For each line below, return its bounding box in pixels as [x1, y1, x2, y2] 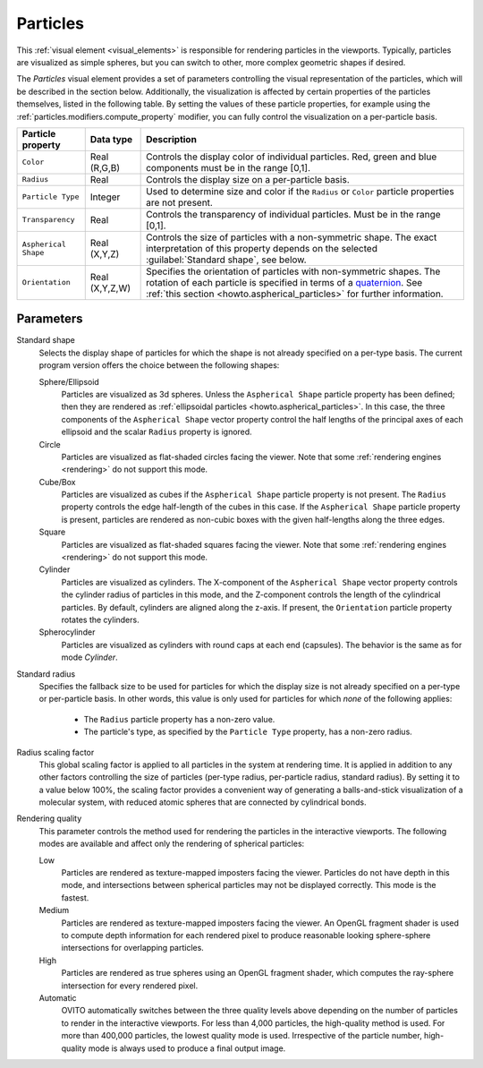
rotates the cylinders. [61, 614, 140, 625]
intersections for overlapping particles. [61, 943, 205, 953]
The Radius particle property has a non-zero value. [83, 713, 275, 724]
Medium [38, 905, 70, 916]
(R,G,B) [89, 161, 121, 174]
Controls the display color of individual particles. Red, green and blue [146, 150, 437, 163]
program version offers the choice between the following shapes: [38, 360, 280, 371]
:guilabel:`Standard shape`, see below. [146, 253, 308, 266]
